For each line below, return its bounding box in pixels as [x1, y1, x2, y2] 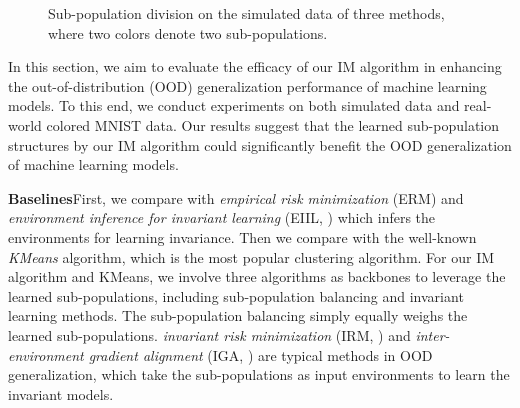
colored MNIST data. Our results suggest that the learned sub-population [46, 114, 500, 135]
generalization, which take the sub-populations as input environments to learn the [8, 364, 510, 385]
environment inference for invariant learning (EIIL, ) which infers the [8, 207, 436, 228]
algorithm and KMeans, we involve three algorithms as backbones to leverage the [8, 266, 506, 287]
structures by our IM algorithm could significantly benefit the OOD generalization [8, 134, 512, 155]
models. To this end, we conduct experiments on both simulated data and [8, 95, 460, 116]
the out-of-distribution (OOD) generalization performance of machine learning [8, 75, 487, 96]
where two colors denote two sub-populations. [48, 22, 328, 43]
